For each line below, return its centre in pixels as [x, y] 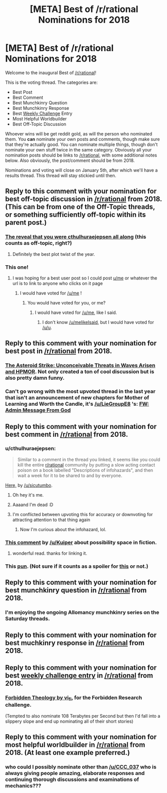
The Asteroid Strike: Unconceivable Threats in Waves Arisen [80, 366]
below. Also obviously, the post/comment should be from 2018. [70, 160]
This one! [17, 267]
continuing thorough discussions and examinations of [72, 779]
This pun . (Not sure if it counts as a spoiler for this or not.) [77, 566]
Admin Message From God [38, 410]
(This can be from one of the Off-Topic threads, [80, 207]
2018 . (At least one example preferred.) [67, 753]
